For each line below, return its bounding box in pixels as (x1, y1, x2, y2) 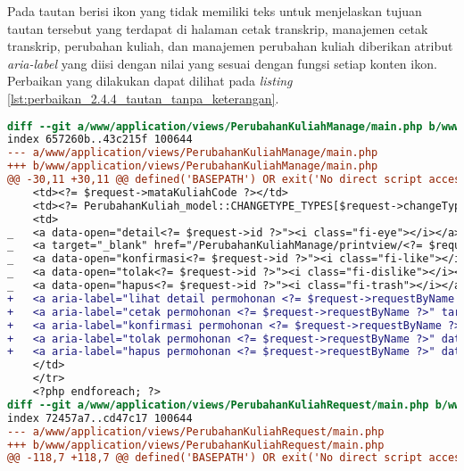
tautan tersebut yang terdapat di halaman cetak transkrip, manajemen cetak (7, 19, 428, 37)
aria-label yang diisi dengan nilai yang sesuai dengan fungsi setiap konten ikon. (7, 54, 437, 72)
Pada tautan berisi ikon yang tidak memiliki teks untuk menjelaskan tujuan (7, 2, 422, 20)
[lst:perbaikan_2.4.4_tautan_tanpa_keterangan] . (7, 88, 279, 107)
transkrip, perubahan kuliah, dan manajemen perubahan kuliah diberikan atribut (7, 37, 453, 55)
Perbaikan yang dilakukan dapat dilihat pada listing (7, 71, 293, 90)
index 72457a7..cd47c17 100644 (7, 411, 193, 425)
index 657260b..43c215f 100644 (7, 133, 193, 146)
